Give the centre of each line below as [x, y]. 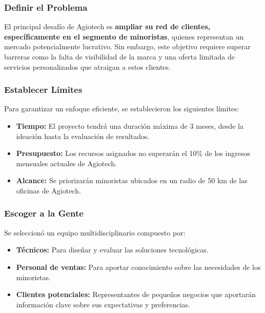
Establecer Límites [43, 90]
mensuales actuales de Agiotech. [66, 163]
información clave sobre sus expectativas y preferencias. [103, 304]
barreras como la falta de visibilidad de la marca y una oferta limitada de [119, 56]
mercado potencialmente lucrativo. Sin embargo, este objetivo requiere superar [127, 46]
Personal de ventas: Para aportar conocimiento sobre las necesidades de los [138, 267]
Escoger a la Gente [44, 213]
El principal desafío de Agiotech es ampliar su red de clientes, [107, 26]
